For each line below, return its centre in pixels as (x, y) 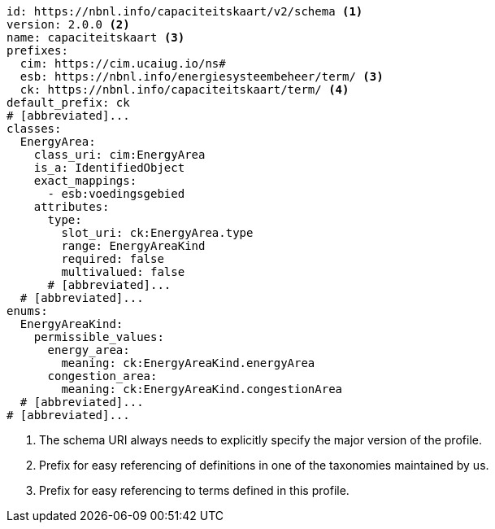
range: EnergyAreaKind (133, 246)
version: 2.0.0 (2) (68, 24)
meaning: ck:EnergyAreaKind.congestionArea (202, 389)
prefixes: (37, 50)
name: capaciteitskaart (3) (96, 37)
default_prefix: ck (68, 103)
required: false (113, 259)
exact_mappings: (85, 181)
